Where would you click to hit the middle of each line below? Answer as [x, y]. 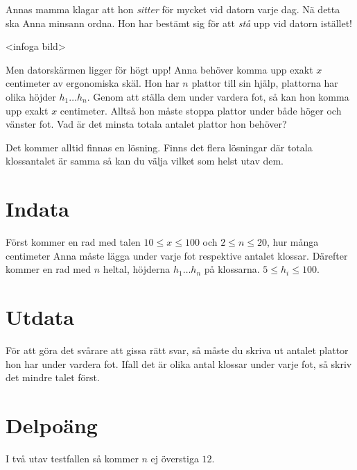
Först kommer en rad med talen [73, 242]
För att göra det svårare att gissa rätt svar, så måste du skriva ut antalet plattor [177, 350]
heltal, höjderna [137, 269]
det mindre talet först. [53, 377]
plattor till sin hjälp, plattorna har [265, 83]
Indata [37, 209]
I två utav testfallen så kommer [72, 458]
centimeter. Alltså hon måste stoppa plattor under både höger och [201, 110]
